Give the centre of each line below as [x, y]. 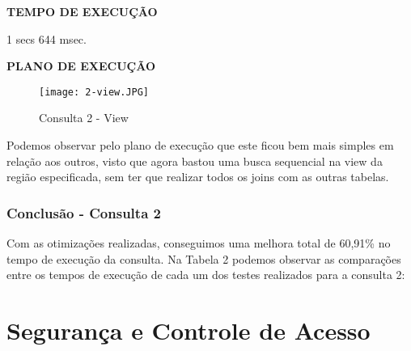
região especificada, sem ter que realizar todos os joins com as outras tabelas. [198, 177]
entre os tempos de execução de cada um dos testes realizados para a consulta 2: [206, 275]
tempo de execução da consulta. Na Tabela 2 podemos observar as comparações [204, 258]
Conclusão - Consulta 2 [84, 212]
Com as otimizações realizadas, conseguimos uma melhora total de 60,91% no [199, 243]
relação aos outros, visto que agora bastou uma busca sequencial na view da [195, 161]
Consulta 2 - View [84, 118]
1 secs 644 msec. [47, 38]
